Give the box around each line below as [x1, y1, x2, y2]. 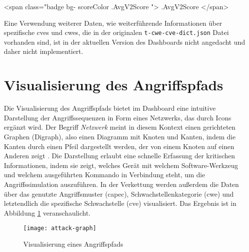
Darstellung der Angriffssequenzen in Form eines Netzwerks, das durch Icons [4, 112, 232, 122]
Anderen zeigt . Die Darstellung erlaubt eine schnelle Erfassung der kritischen [4, 151, 235, 161]
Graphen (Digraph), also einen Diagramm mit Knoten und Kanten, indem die [4, 131, 236, 141]
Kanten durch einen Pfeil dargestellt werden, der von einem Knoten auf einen [4, 141, 234, 151]
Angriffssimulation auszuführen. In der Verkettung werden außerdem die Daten [4, 179, 239, 189]
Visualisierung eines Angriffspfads [23, 238, 123, 249]
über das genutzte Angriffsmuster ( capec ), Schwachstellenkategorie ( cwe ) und [4, 188, 234, 199]
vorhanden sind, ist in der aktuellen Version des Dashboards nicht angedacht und [4, 36, 246, 47]
